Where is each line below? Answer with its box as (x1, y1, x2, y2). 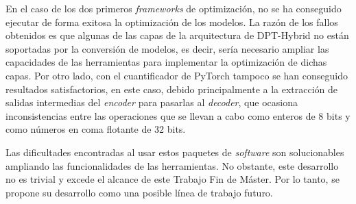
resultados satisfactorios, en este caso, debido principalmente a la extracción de (5, 81, 338, 96)
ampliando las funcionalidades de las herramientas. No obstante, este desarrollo (5, 158, 339, 173)
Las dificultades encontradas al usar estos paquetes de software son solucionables (5, 144, 344, 159)
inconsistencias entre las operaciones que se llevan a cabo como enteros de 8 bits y (5, 108, 351, 123)
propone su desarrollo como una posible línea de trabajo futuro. (5, 185, 273, 199)
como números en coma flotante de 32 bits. (5, 122, 186, 136)
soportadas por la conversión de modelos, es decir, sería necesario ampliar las (5, 41, 329, 55)
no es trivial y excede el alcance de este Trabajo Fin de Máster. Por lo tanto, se (5, 172, 340, 186)
